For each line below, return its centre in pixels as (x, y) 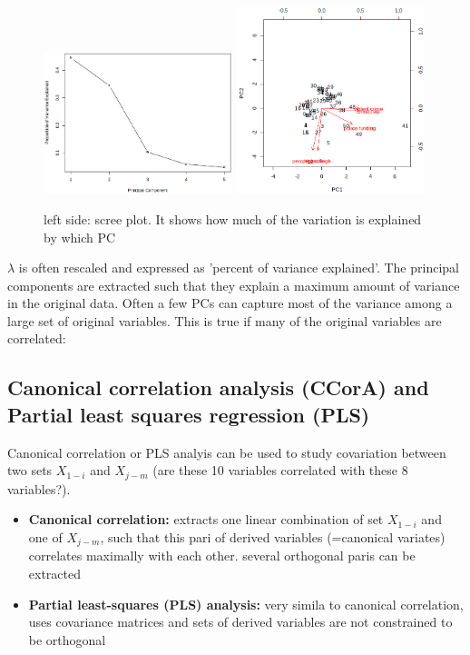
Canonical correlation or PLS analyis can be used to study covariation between (227, 452)
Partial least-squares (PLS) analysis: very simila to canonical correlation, (246, 604)
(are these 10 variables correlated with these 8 (280, 470)
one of (45, 536)
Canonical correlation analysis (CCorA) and (218, 387)
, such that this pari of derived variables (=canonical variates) (273, 536)
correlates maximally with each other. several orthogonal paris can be (222, 556)
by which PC (80, 237)
